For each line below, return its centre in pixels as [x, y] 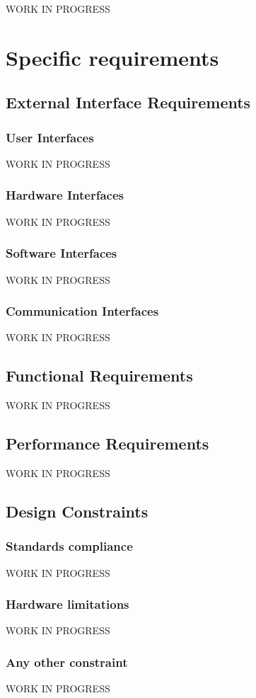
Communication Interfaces [82, 311]
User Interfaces [50, 137]
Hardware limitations [68, 604]
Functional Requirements [99, 376]
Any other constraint [67, 662]
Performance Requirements [107, 444]
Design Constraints [77, 511]
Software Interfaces [62, 253]
